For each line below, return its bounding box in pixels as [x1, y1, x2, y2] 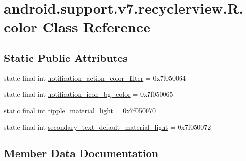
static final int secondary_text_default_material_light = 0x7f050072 [4, 121, 211, 132]
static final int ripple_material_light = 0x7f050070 [4, 105, 156, 115]
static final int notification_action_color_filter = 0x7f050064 [4, 73, 186, 83]
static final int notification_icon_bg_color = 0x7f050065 [4, 89, 173, 99]
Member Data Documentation [4, 145, 159, 160]
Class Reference [42, 17, 150, 37]
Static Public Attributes [4, 50, 128, 65]
